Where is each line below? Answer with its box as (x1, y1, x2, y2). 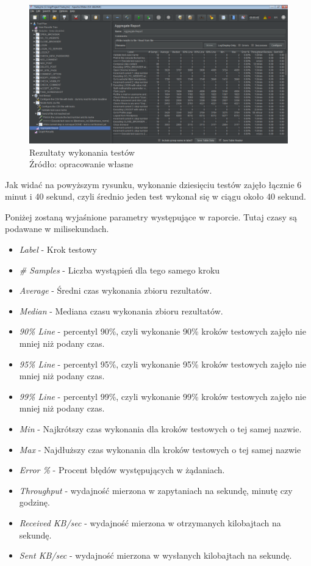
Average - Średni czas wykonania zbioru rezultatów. (19, 284, 212, 297)
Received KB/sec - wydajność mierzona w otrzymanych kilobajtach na (19, 516, 281, 529)
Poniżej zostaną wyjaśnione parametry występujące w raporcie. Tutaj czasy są (5, 210, 298, 223)
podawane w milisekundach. (5, 222, 109, 235)
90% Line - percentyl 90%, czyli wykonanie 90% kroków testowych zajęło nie (19, 325, 306, 338)
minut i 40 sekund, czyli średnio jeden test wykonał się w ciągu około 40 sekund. (5, 190, 306, 203)
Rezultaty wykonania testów (29, 145, 135, 158)
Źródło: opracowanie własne (29, 158, 134, 170)
